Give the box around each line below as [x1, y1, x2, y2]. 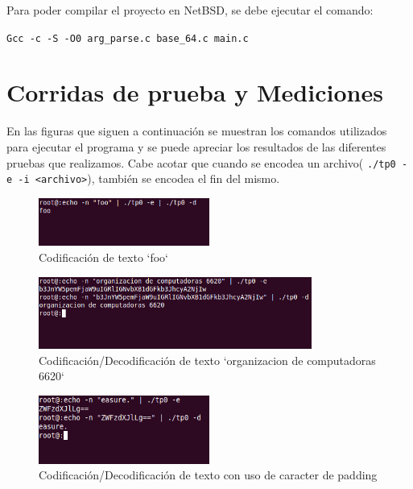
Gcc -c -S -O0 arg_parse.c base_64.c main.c [6, 32, 249, 44]
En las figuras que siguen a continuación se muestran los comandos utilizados [6, 122, 387, 139]
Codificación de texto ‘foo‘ [39, 249, 169, 266]
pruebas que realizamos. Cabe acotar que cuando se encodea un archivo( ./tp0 [6, 154, 396, 171]
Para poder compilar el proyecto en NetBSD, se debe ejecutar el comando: [6, 2, 374, 18]
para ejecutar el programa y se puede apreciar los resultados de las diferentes [6, 138, 386, 155]
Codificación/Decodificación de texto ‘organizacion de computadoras [39, 351, 376, 368]
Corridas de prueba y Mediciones [6, 76, 383, 109]
